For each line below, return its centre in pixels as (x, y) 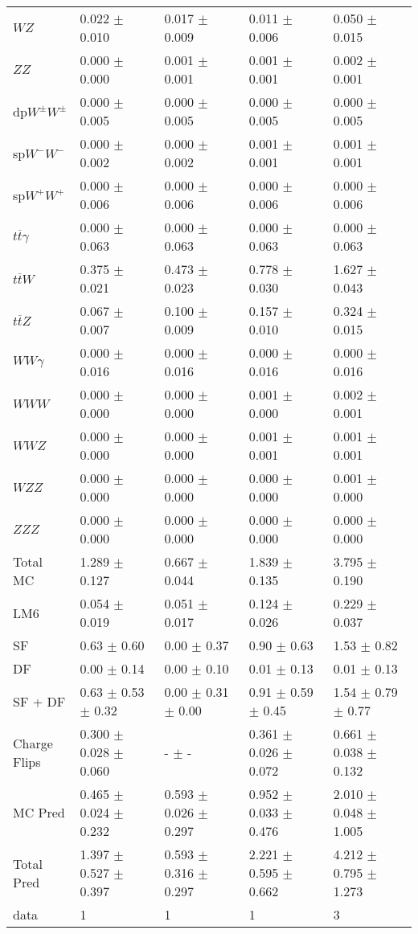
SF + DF (39, 701)
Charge (33, 743)
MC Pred (39, 812)
